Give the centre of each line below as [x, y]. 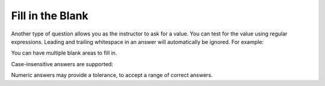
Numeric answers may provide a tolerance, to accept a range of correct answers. [112, 75]
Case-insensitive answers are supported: [62, 64]
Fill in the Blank [50, 16]
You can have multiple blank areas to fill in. [64, 53]
